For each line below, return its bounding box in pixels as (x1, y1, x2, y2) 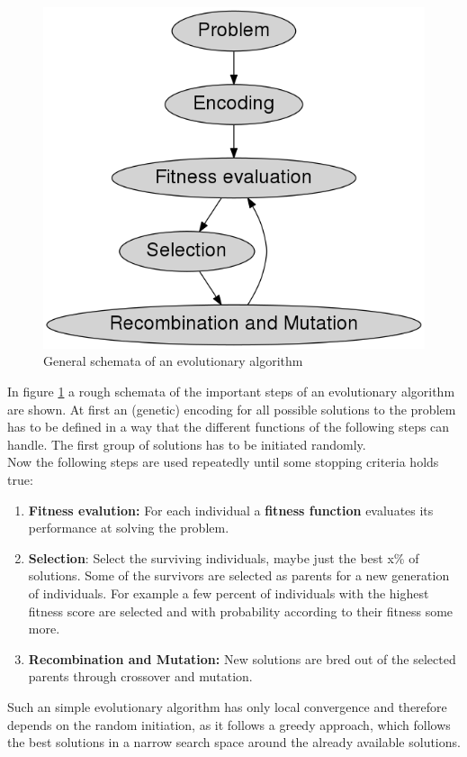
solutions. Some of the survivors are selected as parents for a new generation (28, 566, 450, 585)
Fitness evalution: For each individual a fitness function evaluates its (28, 500, 434, 519)
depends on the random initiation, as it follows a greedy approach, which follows (7, 715, 451, 734)
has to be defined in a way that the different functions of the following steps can (7, 417, 450, 436)
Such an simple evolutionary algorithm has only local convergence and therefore (7, 697, 447, 716)
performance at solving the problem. (28, 518, 229, 537)
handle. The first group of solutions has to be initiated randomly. (7, 434, 366, 453)
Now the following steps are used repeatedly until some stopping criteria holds (7, 452, 439, 471)
